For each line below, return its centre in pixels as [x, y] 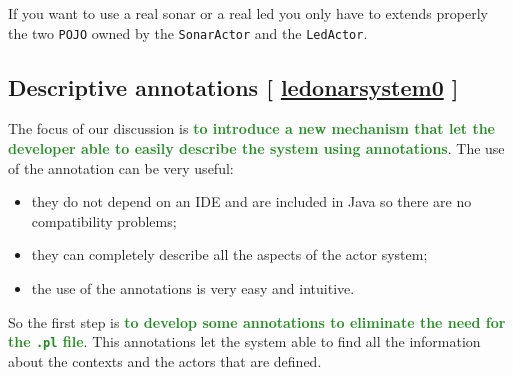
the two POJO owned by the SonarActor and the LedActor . [188, 32]
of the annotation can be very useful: [121, 167]
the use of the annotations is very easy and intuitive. [193, 288]
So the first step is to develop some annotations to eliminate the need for [257, 321]
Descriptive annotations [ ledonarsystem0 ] [233, 86]
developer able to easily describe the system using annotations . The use [256, 148]
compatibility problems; [104, 220]
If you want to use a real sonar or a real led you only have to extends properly [248, 13]
